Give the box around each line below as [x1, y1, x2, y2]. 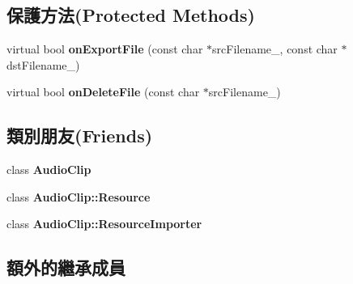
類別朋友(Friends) [6, 123, 153, 148]
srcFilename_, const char [212, 40, 338, 57]
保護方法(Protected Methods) [6, 2, 255, 28]
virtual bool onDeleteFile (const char [6, 83, 200, 100]
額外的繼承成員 [6, 255, 125, 280]
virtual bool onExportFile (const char [6, 40, 203, 57]
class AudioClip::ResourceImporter [6, 215, 202, 232]
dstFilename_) [6, 56, 80, 73]
